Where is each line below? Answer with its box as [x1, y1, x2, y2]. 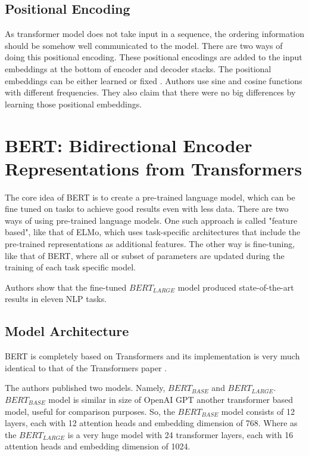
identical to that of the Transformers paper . [5, 361, 167, 374]
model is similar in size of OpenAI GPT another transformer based [48, 393, 294, 405]
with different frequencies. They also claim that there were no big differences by [5, 86, 296, 98]
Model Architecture [5, 322, 129, 340]
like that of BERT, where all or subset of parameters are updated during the [5, 249, 285, 261]
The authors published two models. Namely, [5, 381, 166, 394]
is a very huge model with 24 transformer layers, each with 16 [67, 428, 294, 440]
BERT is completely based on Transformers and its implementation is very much [5, 350, 300, 362]
